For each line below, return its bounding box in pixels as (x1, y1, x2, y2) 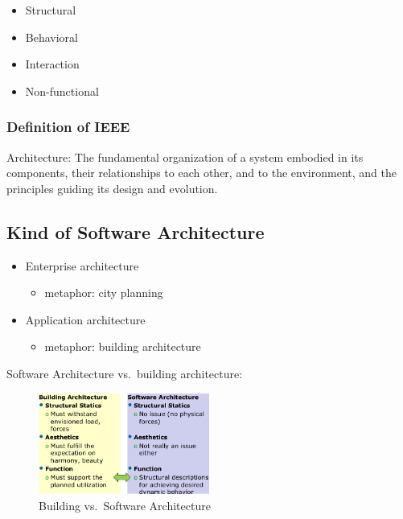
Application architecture (25, 311, 146, 327)
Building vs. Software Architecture (39, 496, 211, 513)
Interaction (25, 56, 80, 72)
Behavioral (25, 28, 78, 45)
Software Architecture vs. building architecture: (6, 365, 243, 381)
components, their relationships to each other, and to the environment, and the (6, 164, 397, 181)
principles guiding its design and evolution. (6, 179, 218, 196)
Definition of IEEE (6, 117, 130, 137)
